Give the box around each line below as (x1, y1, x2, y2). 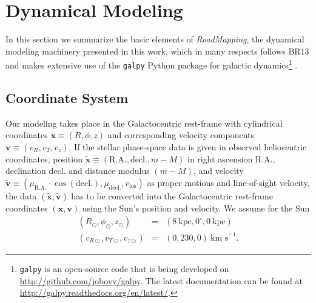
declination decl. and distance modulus (5, 164, 150, 177)
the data (5, 189, 37, 202)
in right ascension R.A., (187, 152, 275, 165)
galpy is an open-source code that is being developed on (19, 262, 229, 275)
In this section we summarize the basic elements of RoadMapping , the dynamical (5, 33, 304, 45)
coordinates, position (5, 152, 82, 165)
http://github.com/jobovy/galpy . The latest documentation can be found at (19, 274, 303, 287)
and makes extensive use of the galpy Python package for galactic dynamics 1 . (5, 57, 298, 71)
